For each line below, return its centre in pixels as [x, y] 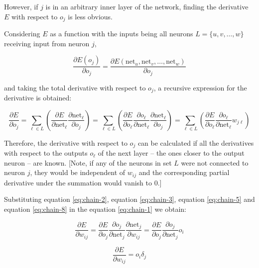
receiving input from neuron [47, 43]
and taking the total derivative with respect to [75, 87]
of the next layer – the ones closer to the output [171, 153]
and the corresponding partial [184, 172]
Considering [22, 34]
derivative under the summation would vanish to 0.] [83, 182]
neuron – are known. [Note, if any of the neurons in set [88, 162]
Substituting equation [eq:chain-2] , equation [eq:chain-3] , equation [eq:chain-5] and [129, 199]
